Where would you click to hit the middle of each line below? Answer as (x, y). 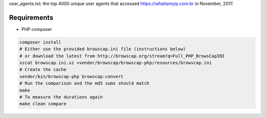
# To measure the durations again (61, 97)
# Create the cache (43, 70)
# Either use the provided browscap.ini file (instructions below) (103, 49)
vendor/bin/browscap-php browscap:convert (71, 76)
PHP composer (37, 29)
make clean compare (43, 104)
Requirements (31, 17)
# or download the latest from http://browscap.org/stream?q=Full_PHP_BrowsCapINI (122, 56)
